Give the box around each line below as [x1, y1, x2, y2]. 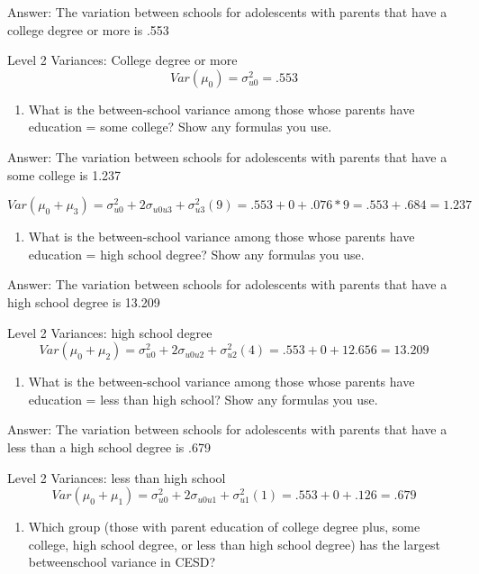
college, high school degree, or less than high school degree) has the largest [28, 534, 440, 553]
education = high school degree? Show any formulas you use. [28, 244, 365, 263]
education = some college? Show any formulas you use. [28, 117, 332, 136]
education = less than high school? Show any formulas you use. [28, 389, 378, 408]
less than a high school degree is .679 [7, 437, 211, 456]
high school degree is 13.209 [7, 292, 160, 311]
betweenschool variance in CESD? [28, 552, 216, 571]
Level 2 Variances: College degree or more [7, 50, 238, 69]
